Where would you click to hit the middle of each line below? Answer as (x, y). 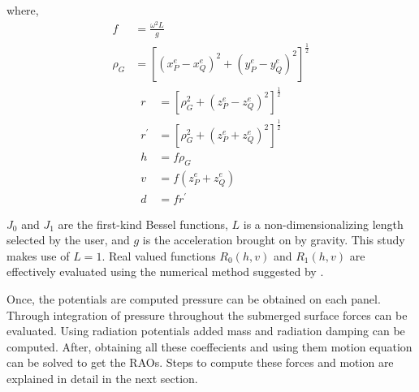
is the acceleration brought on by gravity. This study (274, 240)
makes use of (38, 255)
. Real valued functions (159, 255)
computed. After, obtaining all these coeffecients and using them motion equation (209, 346)
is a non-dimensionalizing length (323, 224)
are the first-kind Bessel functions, (143, 224)
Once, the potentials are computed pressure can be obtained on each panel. (194, 299)
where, (23, 10)
